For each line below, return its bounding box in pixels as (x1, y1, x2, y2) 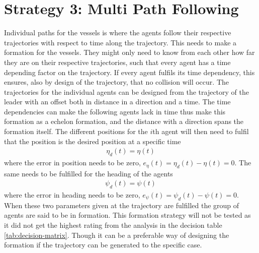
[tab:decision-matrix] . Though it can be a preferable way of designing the (4, 229, 229, 240)
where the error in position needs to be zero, (4, 157, 141, 168)
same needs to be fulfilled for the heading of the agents (4, 168, 173, 178)
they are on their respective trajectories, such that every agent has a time (4, 56, 231, 67)
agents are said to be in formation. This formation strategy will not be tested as (4, 210, 251, 220)
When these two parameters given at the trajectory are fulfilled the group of (4, 200, 239, 210)
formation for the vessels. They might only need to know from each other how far (4, 47, 255, 57)
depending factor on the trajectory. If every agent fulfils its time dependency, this (4, 67, 255, 77)
